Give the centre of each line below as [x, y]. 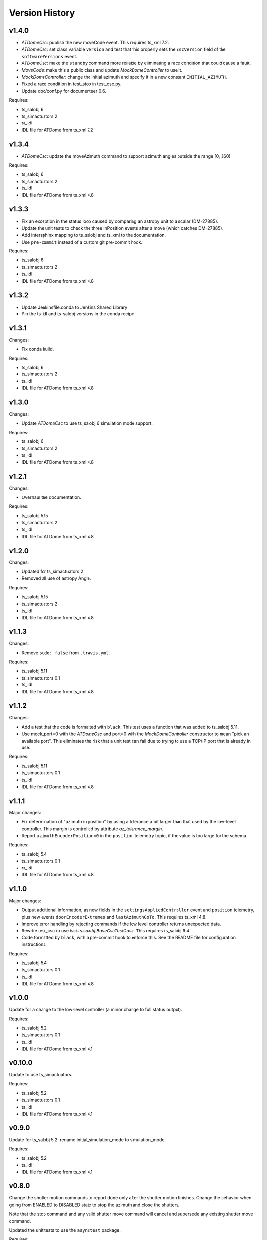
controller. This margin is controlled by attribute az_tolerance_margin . [92, 829]
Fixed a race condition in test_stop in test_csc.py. [71, 84]
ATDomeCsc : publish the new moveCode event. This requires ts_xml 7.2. [95, 43]
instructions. [34, 944]
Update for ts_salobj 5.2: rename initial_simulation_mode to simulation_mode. [87, 1140]
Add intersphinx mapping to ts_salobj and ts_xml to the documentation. [94, 235]
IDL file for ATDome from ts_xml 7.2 [57, 130]
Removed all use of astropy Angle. [56, 578]
